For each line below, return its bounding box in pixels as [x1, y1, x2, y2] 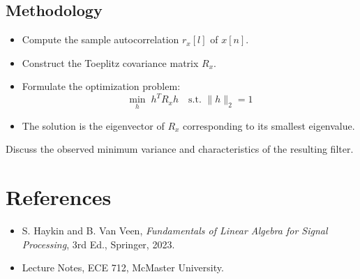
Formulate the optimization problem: [22, 79, 181, 93]
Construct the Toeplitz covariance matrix [22, 55, 199, 70]
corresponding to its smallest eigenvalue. [183, 118, 355, 133]
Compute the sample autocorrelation [22, 32, 179, 47]
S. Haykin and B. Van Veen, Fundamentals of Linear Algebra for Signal [22, 223, 328, 238]
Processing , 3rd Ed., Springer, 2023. [22, 236, 175, 251]
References [6, 183, 112, 211]
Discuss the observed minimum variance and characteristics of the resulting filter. [6, 142, 354, 156]
